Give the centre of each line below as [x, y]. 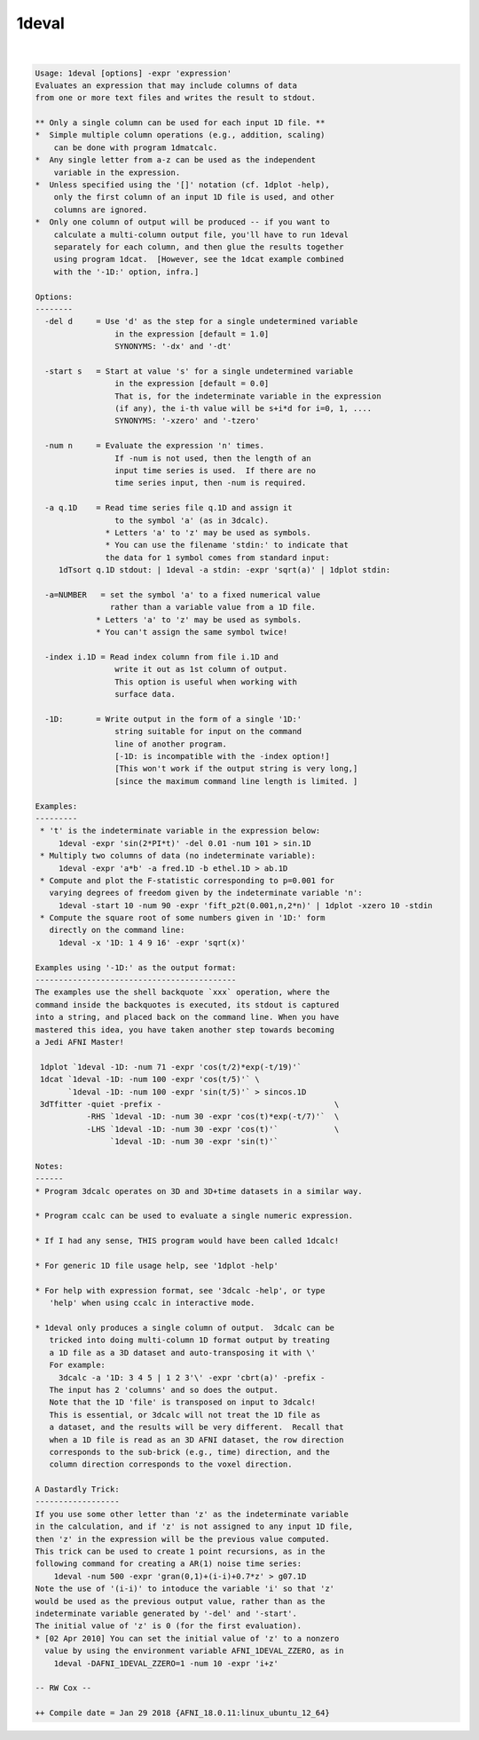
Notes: [49, 1166]
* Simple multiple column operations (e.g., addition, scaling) [180, 135]
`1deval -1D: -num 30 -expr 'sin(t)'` [194, 1142]
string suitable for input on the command [208, 732]
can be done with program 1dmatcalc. [136, 147]
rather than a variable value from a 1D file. [213, 607]
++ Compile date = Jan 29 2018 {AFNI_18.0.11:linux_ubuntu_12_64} [182, 1713]
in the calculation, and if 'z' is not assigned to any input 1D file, [194, 1526]
